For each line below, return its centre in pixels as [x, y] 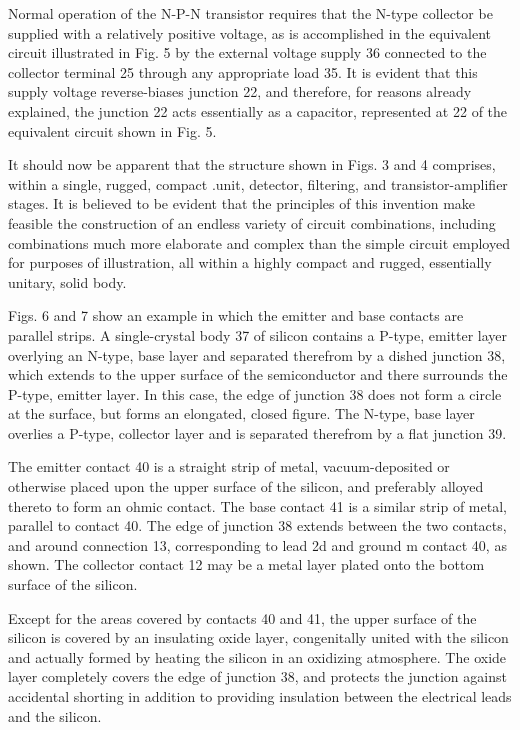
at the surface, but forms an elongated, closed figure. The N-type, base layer [241, 413]
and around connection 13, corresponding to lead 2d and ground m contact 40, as [257, 544]
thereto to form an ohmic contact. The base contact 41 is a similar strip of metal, [257, 505]
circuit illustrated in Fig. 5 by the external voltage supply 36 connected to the [247, 52]
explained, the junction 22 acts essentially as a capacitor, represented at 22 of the [258, 110]
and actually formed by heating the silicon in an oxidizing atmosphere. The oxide [257, 656]
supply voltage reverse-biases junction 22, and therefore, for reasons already [240, 91]
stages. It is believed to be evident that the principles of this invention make [242, 203]
